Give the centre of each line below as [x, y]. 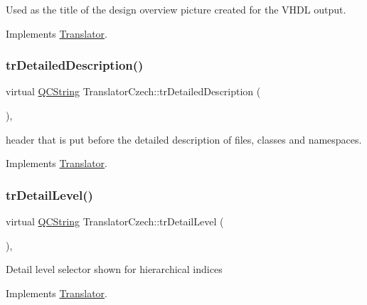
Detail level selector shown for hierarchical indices [114, 269]
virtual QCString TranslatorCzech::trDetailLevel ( [115, 221]
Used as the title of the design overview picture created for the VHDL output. [176, 9]
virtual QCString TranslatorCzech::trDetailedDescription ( [133, 91]
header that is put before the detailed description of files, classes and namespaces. [184, 139]
